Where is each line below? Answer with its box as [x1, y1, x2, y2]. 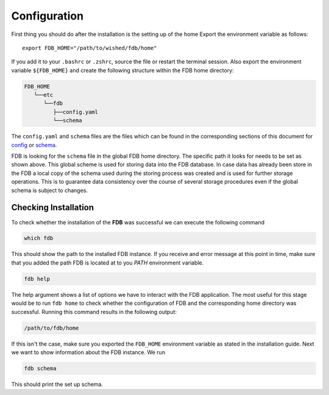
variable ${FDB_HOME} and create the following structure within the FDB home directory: [11, 66, 234, 74]
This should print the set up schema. [11, 380, 104, 388]
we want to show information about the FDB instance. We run [11, 348, 166, 356]
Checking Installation [11, 202, 94, 213]
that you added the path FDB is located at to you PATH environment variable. [11, 259, 204, 266]
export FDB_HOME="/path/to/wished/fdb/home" [22, 44, 158, 51]
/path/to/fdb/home [24, 324, 79, 332]
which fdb [24, 235, 54, 242]
